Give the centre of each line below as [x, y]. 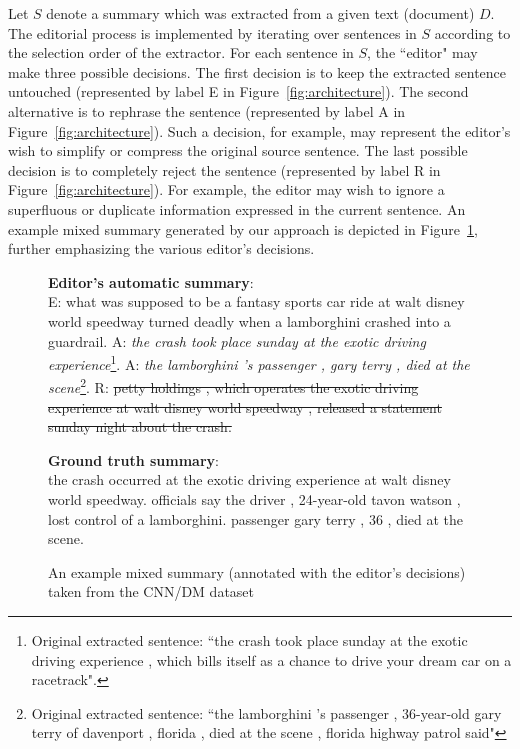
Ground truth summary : [133, 459]
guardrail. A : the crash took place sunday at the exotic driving [237, 340]
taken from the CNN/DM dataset [151, 591]
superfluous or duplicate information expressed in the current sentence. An [237, 208]
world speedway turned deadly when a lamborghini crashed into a [249, 320]
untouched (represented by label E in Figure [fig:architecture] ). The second [238, 91]
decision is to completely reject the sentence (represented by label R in [224, 169]
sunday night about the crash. [140, 426]
